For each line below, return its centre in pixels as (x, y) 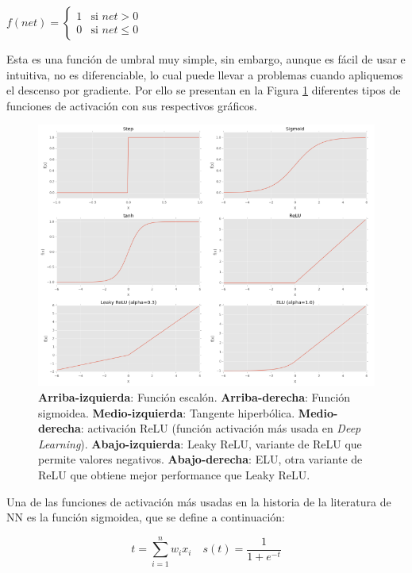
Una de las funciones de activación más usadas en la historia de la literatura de (199, 501)
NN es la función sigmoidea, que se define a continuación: (146, 517)
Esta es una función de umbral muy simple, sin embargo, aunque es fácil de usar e (206, 59)
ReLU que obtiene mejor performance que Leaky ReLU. (174, 474)
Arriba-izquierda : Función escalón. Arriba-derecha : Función (194, 396)
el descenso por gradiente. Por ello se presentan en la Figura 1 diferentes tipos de (204, 90)
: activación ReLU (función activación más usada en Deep (221, 428)
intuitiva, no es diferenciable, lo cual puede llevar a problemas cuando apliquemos (205, 74)
